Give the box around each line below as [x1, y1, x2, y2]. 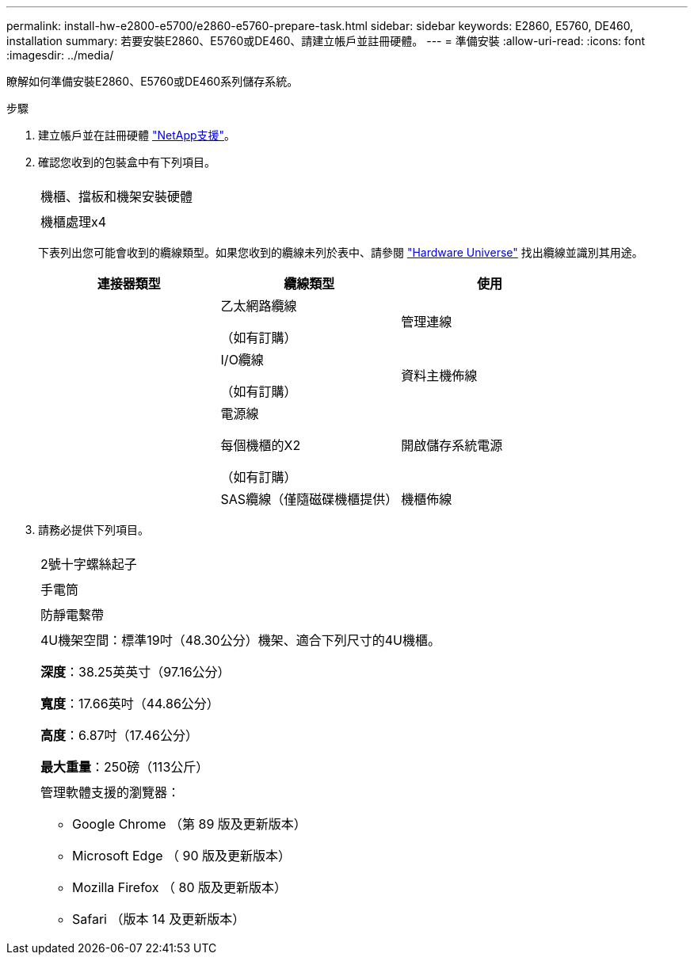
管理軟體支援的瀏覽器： [40, 784, 181, 800]
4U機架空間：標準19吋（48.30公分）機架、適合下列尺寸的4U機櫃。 [40, 632, 440, 648]
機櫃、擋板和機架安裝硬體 [40, 189, 193, 204]
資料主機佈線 [401, 368, 478, 383]
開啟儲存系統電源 [401, 437, 503, 453]
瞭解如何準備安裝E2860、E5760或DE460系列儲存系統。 [6, 74, 299, 88]
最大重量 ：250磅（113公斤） [40, 759, 209, 775]
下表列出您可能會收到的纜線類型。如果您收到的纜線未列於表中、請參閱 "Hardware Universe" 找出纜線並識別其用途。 [38, 246, 643, 259]
